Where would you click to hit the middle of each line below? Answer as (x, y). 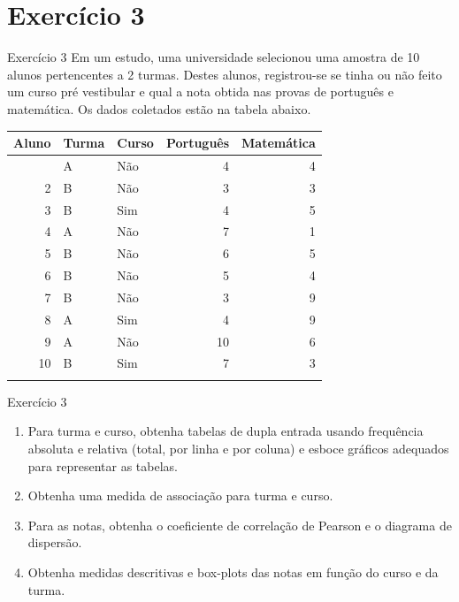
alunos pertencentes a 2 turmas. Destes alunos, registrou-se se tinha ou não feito (225, 74)
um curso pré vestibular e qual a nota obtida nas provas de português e (200, 91)
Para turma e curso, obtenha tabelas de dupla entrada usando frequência (226, 431)
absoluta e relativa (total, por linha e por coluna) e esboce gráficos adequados (238, 448)
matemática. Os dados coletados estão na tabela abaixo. (159, 108)
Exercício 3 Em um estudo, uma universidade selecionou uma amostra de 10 (214, 57)
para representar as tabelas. (103, 465)
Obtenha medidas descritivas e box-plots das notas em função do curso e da (233, 572)
